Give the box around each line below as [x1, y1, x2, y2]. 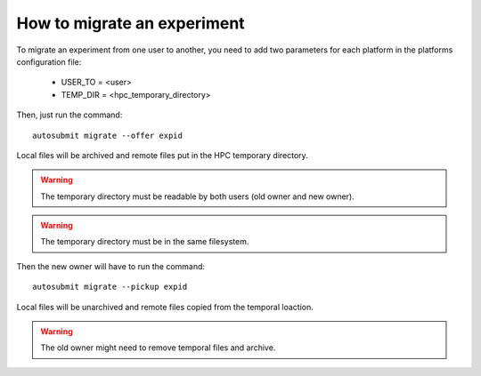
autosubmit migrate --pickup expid [32, 282, 188, 292]
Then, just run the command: [16, 109, 123, 120]
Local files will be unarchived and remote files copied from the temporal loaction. [16, 301, 314, 312]
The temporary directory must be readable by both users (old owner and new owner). [40, 191, 355, 202]
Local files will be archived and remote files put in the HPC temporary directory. [16, 149, 309, 160]
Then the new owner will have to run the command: [16, 260, 205, 271]
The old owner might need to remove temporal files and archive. [40, 342, 276, 353]
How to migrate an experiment [16, 13, 245, 33]
